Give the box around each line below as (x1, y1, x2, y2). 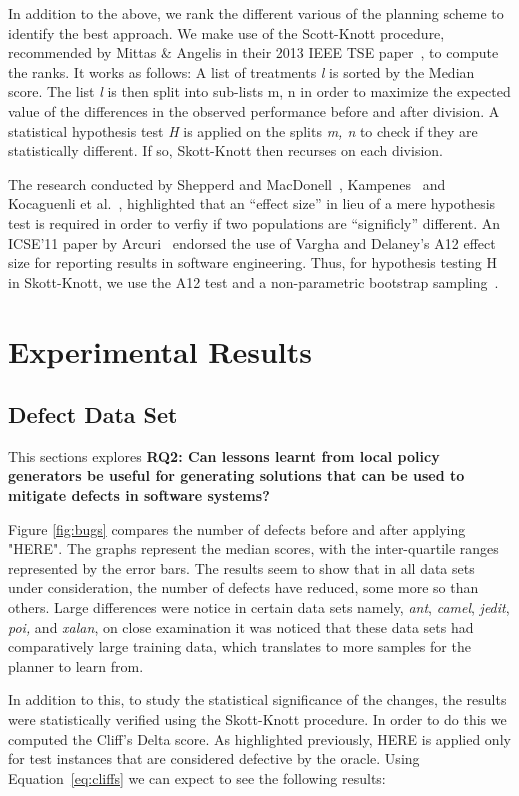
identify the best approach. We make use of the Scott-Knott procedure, (8, 22, 445, 43)
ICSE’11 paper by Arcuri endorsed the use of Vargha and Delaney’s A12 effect (8, 232, 496, 253)
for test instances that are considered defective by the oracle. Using (8, 748, 420, 769)
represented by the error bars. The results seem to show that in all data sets (8, 557, 475, 578)
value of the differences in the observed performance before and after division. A (8, 100, 500, 121)
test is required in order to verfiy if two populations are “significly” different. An (8, 212, 501, 233)
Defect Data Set (8, 399, 178, 430)
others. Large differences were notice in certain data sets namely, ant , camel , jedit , (8, 597, 510, 618)
